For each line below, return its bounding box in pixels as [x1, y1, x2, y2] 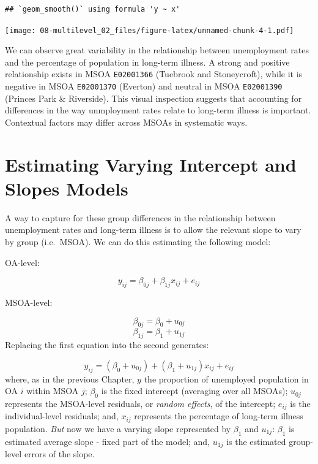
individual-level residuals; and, [5, 409, 119, 422]
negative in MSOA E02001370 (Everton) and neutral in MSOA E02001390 [5, 80, 283, 93]
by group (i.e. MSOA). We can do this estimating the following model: [5, 235, 271, 248]
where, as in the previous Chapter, [5, 372, 135, 385]
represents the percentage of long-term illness [134, 409, 303, 422]
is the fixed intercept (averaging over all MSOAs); [101, 384, 288, 397]
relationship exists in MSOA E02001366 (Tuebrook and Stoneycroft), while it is [5, 67, 303, 80]
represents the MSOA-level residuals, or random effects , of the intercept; [5, 397, 276, 409]
